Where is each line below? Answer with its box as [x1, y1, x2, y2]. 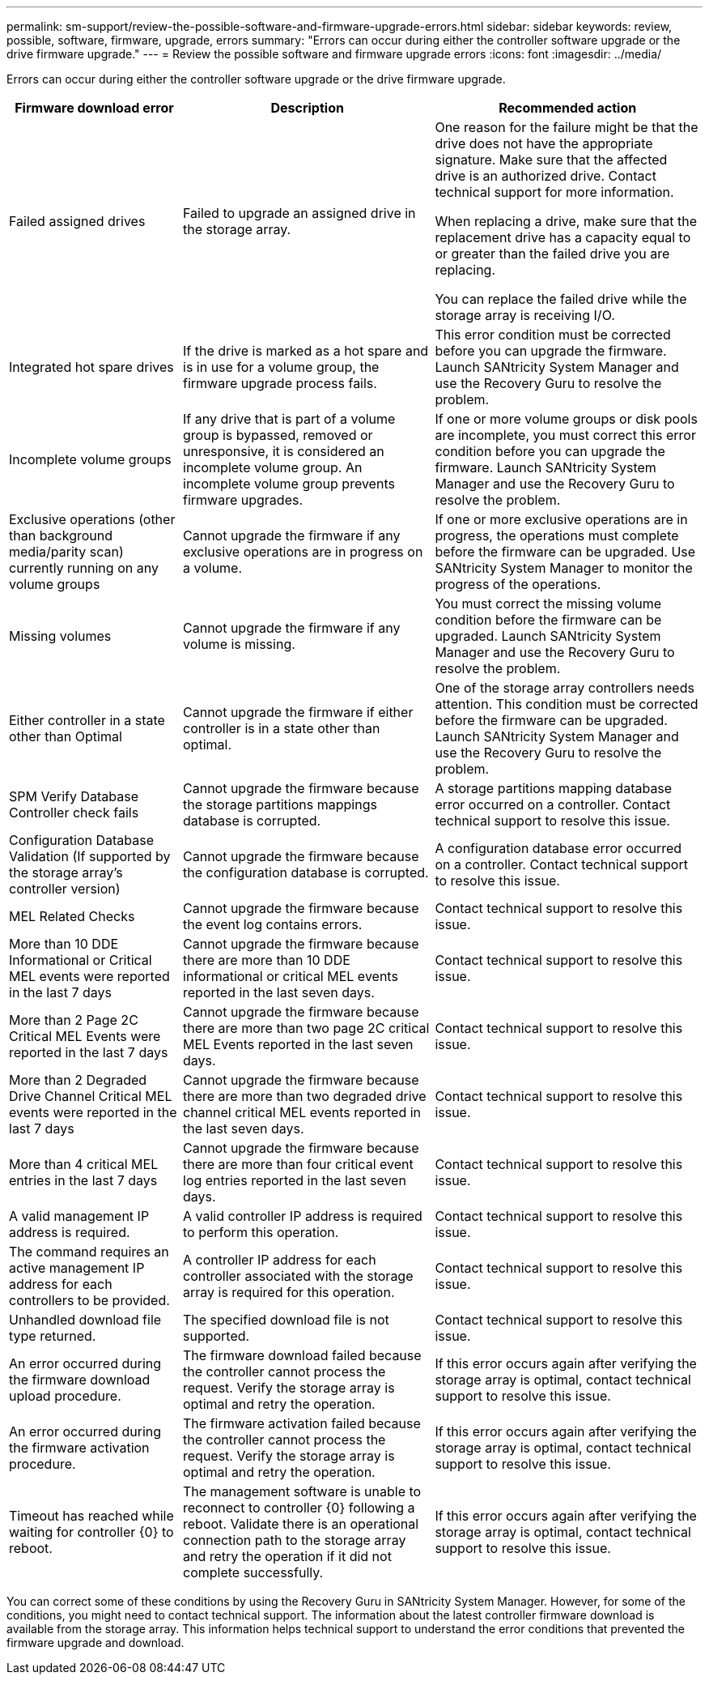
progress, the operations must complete [435, 527, 679, 544]
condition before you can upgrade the [435, 443, 665, 459]
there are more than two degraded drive [183, 1088, 427, 1104]
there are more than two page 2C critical [183, 1020, 430, 1036]
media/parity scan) [9, 544, 124, 560]
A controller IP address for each [183, 1252, 376, 1268]
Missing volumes [9, 628, 112, 644]
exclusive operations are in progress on [183, 544, 423, 560]
